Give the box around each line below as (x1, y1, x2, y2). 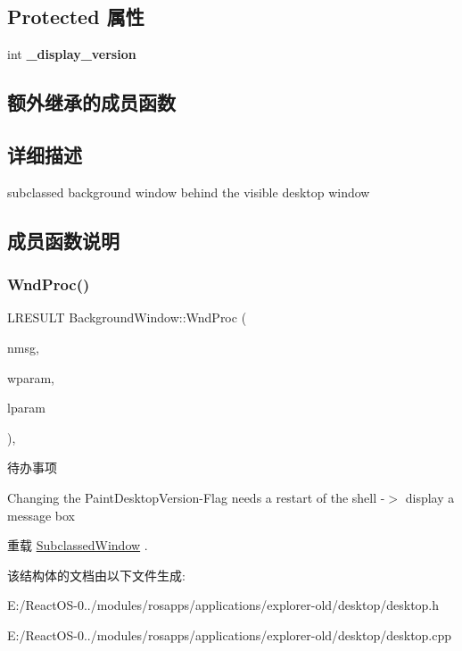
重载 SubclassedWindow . (7, 536, 148, 555)
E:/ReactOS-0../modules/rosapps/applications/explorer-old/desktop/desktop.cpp (7, 625, 452, 644)
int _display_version (7, 45, 136, 63)
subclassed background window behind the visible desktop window (7, 182, 370, 201)
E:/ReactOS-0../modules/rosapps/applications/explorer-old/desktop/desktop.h (7, 596, 440, 614)
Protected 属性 (7, 3, 144, 30)
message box (7, 505, 75, 524)
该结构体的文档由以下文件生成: (7, 565, 186, 584)
